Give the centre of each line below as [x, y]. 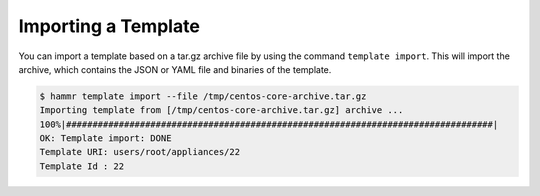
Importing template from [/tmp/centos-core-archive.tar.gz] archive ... [221, 110]
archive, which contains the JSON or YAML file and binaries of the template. [175, 69]
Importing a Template [109, 26]
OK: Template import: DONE [105, 138]
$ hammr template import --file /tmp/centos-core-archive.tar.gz [203, 96]
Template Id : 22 [82, 166]
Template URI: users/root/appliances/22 [139, 152]
